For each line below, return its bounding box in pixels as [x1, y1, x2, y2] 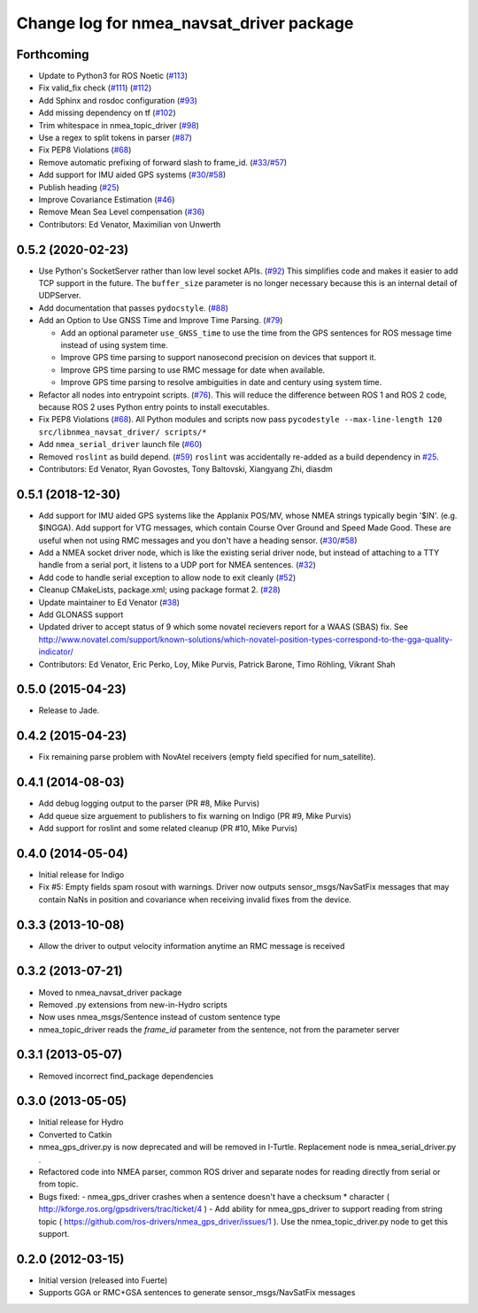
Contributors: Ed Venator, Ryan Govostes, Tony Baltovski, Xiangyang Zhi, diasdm [38, 463, 334, 474]
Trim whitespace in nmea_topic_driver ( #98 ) [38, 120, 199, 130]
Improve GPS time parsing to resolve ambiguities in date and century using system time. [60, 377, 382, 388]
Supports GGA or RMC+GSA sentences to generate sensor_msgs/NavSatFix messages [38, 1287, 356, 1298]
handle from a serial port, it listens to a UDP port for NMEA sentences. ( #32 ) [38, 560, 316, 570]
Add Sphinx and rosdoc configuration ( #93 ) [38, 95, 198, 105]
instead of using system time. [60, 340, 168, 350]
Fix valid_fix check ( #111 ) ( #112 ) [38, 82, 152, 93]
